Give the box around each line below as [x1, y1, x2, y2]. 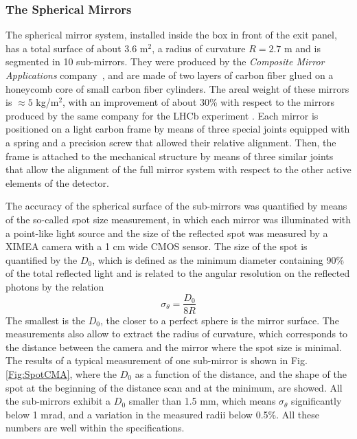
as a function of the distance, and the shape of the [135, 366, 347, 381]
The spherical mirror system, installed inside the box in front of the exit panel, [5, 27, 337, 42]
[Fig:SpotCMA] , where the [5, 366, 117, 381]
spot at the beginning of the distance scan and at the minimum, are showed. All [5, 380, 343, 394]
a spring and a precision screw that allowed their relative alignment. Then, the [5, 135, 336, 149]
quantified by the [5, 252, 78, 267]
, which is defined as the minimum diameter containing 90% [92, 252, 345, 267]
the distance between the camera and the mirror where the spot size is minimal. [5, 339, 342, 354]
